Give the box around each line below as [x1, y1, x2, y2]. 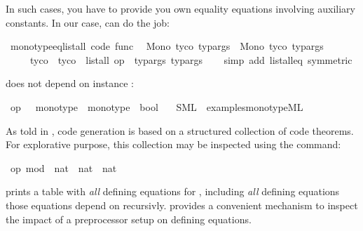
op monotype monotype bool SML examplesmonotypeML [10, 99, 303, 114]
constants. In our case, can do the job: [6, 15, 170, 29]
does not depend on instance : [6, 76, 134, 91]
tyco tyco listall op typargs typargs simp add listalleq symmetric [29, 52, 352, 67]
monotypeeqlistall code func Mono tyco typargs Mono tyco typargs [10, 39, 324, 53]
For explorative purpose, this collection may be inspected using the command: [6, 137, 341, 152]
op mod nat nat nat [10, 160, 117, 175]
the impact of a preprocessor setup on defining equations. [6, 211, 252, 226]
